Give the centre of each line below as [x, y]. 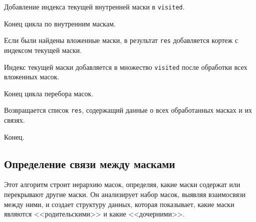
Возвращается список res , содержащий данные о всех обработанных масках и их [128, 110]
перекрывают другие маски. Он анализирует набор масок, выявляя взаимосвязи [125, 194]
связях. [14, 120]
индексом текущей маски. [43, 50]
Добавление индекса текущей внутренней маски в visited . [94, 6]
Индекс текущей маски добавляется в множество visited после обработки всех [126, 67]
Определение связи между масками [90, 163]
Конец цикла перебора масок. [49, 93]
